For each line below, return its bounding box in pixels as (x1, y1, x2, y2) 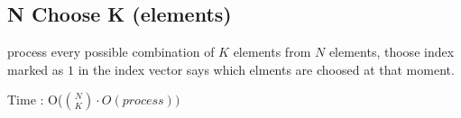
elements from (233, 42, 311, 61)
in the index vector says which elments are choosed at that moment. (78, 59, 455, 78)
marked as (7, 59, 64, 78)
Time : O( (7, 90, 63, 109)
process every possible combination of (7, 42, 215, 61)
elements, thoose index (328, 42, 455, 61)
